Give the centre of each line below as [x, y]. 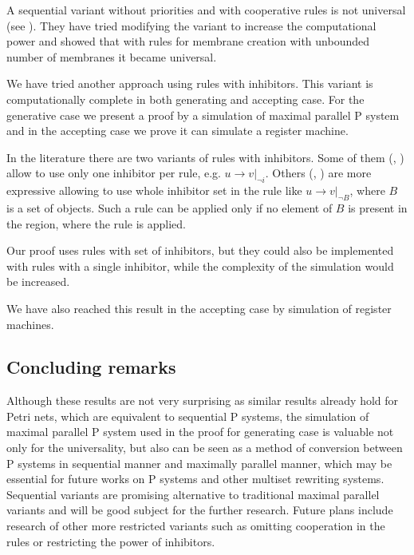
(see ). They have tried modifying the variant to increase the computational [191, 25]
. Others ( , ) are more [318, 173]
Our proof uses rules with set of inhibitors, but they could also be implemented [200, 250]
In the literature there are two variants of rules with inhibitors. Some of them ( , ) [205, 157]
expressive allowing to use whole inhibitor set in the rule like [154, 190]
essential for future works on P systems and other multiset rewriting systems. [195, 479]
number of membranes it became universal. [112, 56]
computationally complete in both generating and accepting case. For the [185, 99]
